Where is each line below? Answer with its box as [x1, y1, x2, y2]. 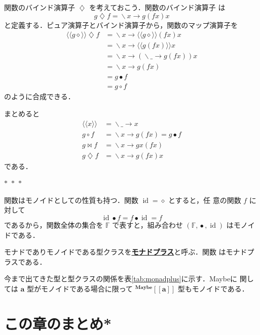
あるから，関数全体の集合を [11, 220, 103, 230]
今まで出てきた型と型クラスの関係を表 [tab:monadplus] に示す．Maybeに [4, 273, 238, 284]
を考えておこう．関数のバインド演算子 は [89, 2, 226, 12]
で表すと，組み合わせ [112, 220, 183, 230]
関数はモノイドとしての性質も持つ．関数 [4, 194, 138, 205]
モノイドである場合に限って [41, 283, 133, 294]
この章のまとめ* [4, 313, 112, 333]
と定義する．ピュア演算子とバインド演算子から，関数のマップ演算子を [4, 19, 238, 30]
